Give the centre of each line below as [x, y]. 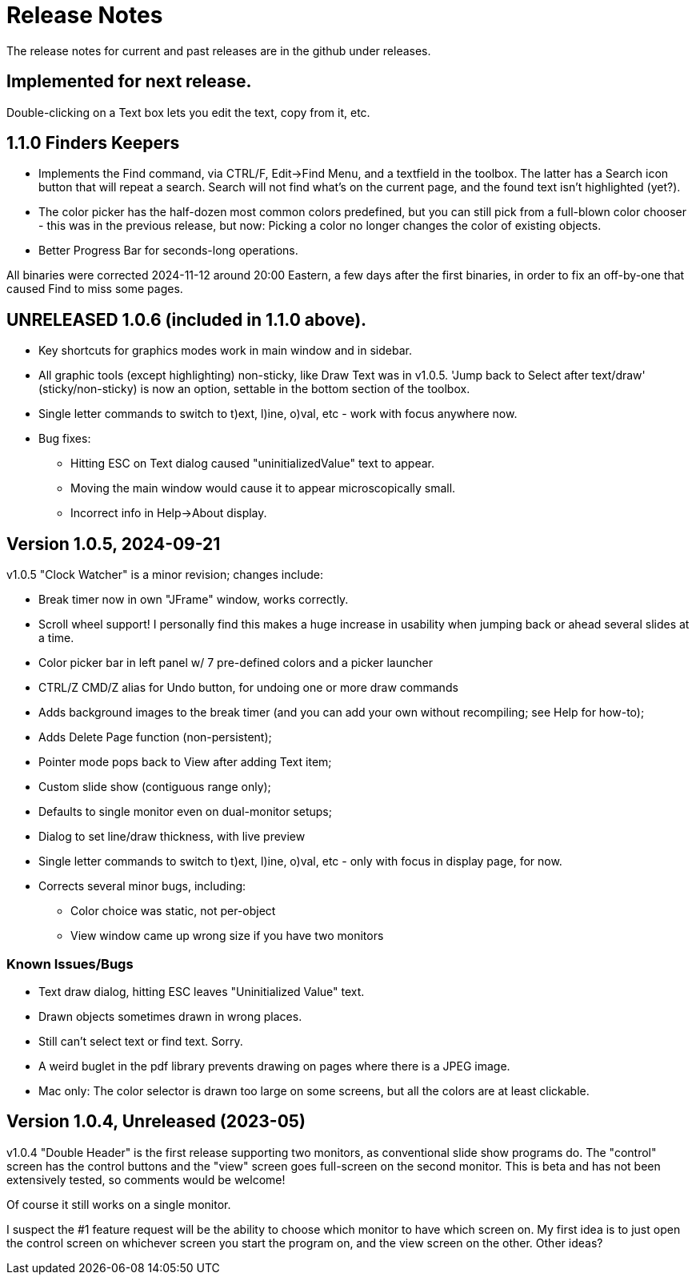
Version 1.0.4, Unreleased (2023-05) [156, 1122]
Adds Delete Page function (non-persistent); [155, 737]
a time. [56, 638]
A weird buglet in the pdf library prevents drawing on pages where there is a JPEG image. [274, 1066]
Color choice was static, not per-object [173, 911]
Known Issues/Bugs [70, 964]
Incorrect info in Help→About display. [169, 513]
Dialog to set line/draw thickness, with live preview [172, 837]
